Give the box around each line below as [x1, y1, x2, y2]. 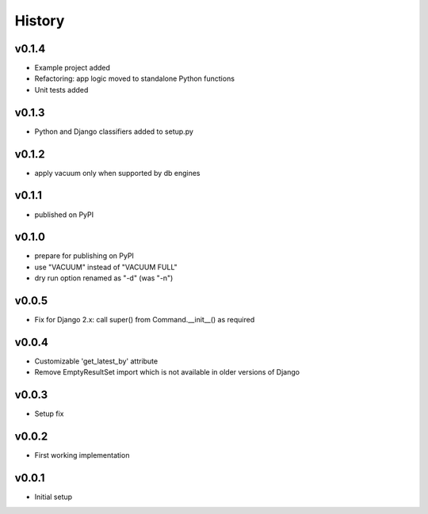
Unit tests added [34, 85, 89, 94]
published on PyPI [34, 210, 94, 219]
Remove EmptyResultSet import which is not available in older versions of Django [34, 367, 300, 377]
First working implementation [34, 451, 130, 460]
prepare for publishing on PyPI [34, 251, 135, 261]
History [14, 12, 65, 29]
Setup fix [34, 409, 64, 419]
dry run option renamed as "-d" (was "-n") [34, 273, 174, 283]
